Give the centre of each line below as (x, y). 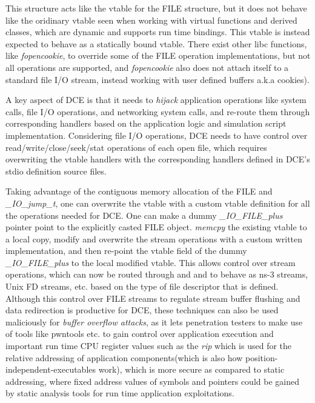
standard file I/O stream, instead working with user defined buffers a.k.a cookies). (157, 79)
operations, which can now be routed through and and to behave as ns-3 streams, (157, 274)
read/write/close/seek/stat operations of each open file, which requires (136, 147)
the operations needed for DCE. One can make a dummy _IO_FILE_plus (144, 215)
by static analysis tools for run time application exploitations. (120, 393)
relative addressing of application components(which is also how (124, 357)
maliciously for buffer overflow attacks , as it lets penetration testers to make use (154, 321)
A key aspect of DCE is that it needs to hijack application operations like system (156, 100)
